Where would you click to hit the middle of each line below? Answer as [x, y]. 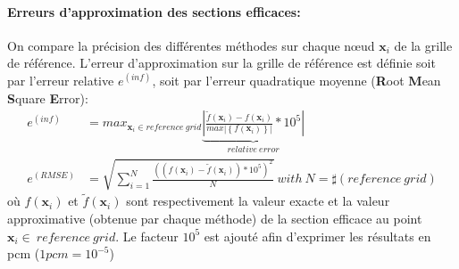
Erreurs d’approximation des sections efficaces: [154, 11]
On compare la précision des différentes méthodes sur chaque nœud [191, 45]
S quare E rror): [48, 98]
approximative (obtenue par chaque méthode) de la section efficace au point [215, 219]
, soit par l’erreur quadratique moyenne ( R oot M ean [296, 80]
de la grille [423, 45]
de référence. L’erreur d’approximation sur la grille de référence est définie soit [221, 63]
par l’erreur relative [61, 80]
